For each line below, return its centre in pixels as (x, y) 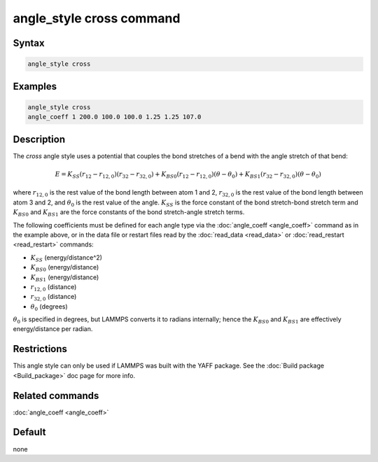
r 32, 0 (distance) (54, 297)
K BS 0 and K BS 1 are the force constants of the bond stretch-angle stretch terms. (129, 213)
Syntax (29, 43)
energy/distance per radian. (53, 329)
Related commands (56, 395)
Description (39, 139)
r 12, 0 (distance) (54, 287)
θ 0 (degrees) (49, 307)
